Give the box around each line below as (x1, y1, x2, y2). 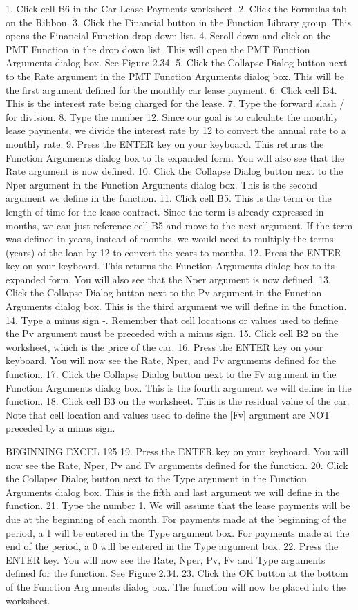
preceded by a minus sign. (6, 421, 115, 435)
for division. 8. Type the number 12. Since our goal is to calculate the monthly (6, 109, 339, 124)
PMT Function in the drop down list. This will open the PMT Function (6, 41, 310, 56)
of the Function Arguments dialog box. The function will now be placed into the (6, 579, 346, 593)
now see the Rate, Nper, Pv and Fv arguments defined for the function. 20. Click (6, 457, 348, 472)
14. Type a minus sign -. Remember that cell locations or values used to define (6, 312, 339, 327)
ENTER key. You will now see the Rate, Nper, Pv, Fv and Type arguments (6, 552, 326, 566)
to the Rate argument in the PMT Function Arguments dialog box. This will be (6, 68, 345, 83)
